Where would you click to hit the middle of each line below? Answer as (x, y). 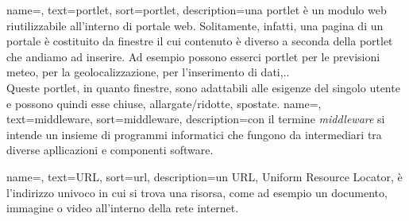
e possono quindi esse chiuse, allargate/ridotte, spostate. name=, (164, 103)
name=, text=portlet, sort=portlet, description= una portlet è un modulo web (197, 10)
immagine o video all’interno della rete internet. (123, 208)
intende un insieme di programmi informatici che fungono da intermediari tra (194, 134)
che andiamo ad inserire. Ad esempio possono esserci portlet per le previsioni (193, 56)
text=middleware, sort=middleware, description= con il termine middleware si (196, 119)
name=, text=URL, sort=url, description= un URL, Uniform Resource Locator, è (204, 176)
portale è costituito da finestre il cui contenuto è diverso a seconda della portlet (200, 41)
